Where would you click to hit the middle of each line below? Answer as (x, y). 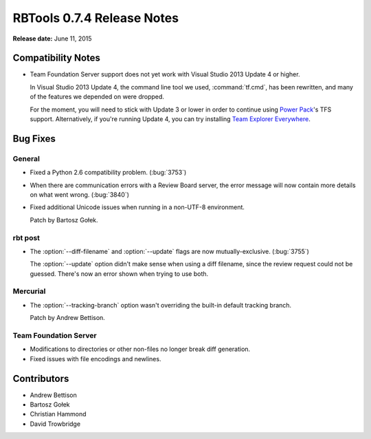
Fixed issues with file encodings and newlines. (95, 358)
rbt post (26, 237)
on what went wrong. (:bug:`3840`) (80, 194)
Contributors (41, 378)
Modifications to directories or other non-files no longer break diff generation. (140, 349)
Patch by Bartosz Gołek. (64, 219)
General (26, 158)
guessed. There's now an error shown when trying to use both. (119, 274)
